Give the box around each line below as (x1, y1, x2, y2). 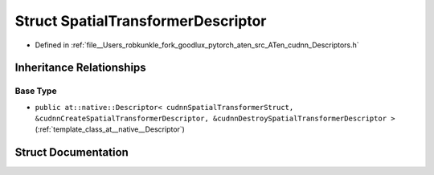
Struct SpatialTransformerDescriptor (14, 12, 267, 30)
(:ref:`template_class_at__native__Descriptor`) (35, 124, 185, 134)
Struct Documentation (14, 145, 129, 160)
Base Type (14, 85, 57, 96)
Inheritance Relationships (14, 61, 146, 75)
